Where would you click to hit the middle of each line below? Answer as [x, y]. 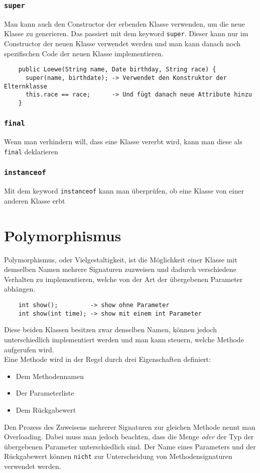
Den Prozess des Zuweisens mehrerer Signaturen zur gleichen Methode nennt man [130, 427]
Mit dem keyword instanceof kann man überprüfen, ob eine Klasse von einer [124, 191]
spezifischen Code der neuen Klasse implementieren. [84, 53]
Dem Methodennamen [50, 376]
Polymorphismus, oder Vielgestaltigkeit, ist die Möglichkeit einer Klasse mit [121, 259]
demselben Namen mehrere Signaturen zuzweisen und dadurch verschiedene [120, 269]
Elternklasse [26, 86]
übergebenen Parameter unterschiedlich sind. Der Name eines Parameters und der [130, 446]
